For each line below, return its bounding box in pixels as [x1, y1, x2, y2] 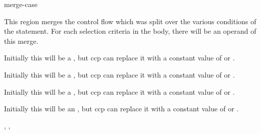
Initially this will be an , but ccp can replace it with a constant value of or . [4, 103, 239, 114]
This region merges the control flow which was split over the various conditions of [4, 16, 256, 26]
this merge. [4, 35, 38, 46]
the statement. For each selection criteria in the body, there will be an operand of [4, 26, 256, 36]
